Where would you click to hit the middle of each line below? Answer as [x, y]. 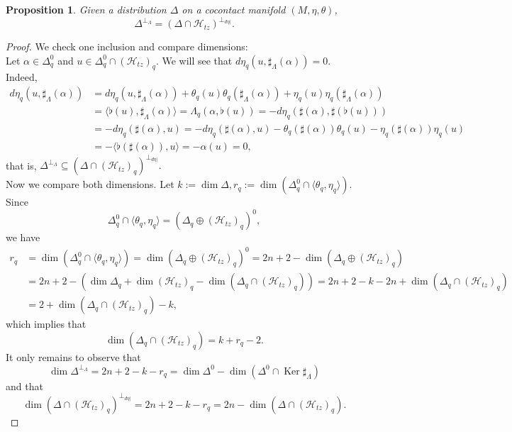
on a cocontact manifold [234, 9]
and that [24, 386]
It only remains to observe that [73, 356]
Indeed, [22, 77]
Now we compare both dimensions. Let [90, 184]
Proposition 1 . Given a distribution [86, 9]
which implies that [46, 324]
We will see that [197, 60]
